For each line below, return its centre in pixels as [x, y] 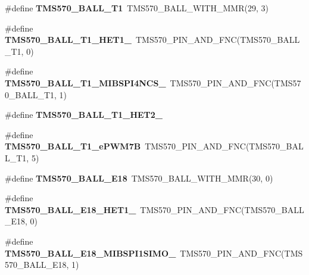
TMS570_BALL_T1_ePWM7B [73, 146]
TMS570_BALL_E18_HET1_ [71, 209]
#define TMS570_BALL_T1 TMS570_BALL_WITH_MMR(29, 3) [137, 8]
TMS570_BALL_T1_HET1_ [68, 40]
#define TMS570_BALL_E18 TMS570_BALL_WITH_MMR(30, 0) [139, 178]
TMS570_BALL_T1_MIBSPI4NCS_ [85, 82]
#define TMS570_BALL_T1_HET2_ [84, 115]
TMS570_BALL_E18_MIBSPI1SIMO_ [90, 253]
